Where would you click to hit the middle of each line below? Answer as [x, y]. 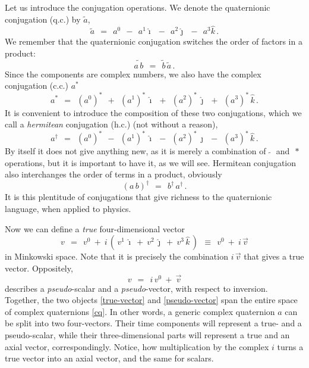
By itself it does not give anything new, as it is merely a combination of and [147, 151]
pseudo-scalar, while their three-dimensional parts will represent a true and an [147, 335]
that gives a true [274, 256]
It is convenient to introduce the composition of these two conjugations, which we [153, 112]
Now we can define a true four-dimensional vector [95, 228]
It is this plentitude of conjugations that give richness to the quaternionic [138, 197]
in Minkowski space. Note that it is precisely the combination [116, 256]
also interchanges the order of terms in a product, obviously [113, 174]
